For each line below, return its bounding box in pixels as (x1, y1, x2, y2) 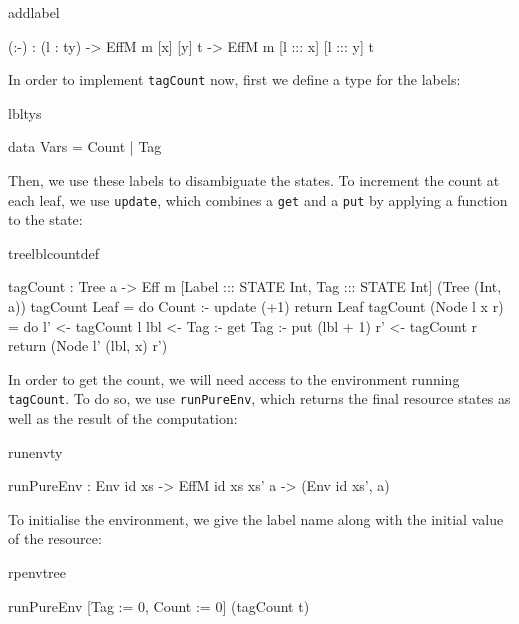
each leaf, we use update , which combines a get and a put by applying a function (8, 189, 508, 210)
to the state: (8, 209, 83, 230)
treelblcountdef (8, 242, 100, 263)
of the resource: (8, 528, 102, 549)
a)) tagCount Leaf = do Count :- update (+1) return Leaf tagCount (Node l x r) (8, 296, 504, 317)
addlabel (8, 2, 60, 22)
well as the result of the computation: (8, 408, 238, 429)
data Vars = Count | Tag (8, 136, 162, 157)
